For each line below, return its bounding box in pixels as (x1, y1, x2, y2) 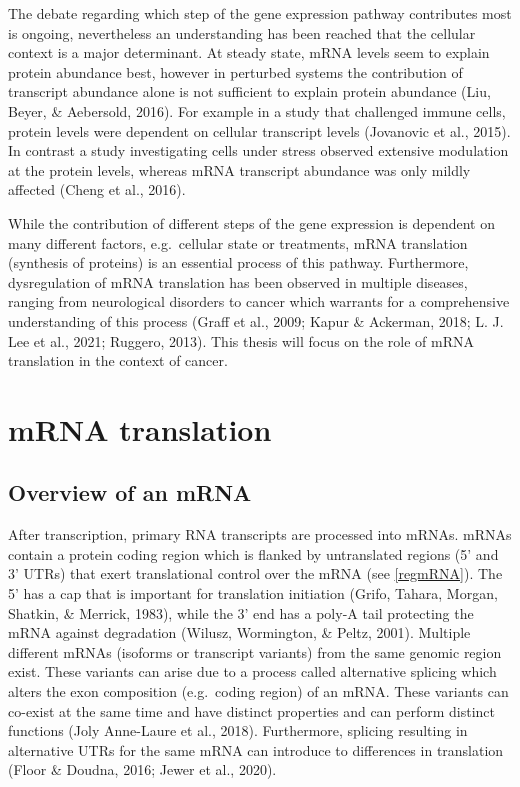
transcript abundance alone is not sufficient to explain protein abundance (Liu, (8, 81, 491, 102)
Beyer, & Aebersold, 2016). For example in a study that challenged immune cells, (8, 100, 506, 121)
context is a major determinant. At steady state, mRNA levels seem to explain (8, 42, 490, 63)
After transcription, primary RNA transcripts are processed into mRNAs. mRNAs (8, 524, 512, 545)
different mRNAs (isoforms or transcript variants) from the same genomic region (8, 641, 502, 662)
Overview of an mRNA (8, 477, 252, 508)
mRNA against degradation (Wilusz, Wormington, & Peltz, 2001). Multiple (8, 622, 471, 643)
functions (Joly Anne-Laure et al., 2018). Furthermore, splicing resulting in (8, 720, 468, 741)
